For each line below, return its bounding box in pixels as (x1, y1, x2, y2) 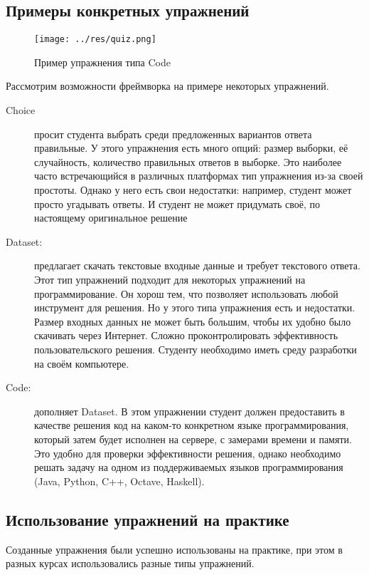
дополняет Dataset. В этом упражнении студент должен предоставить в (34, 403, 345, 418)
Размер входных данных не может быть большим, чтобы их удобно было (34, 314, 351, 328)
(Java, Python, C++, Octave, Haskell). (34, 473, 205, 488)
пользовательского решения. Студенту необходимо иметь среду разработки (34, 341, 357, 356)
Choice (6, 103, 36, 118)
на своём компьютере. (34, 356, 129, 371)
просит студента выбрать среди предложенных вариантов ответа (34, 126, 312, 141)
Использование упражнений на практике (6, 508, 289, 530)
